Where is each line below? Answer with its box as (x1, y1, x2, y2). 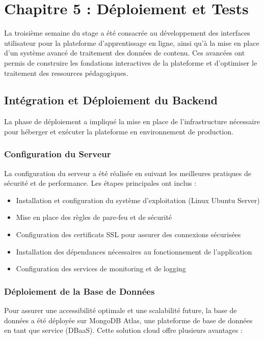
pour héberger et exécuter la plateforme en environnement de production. (4, 126, 233, 136)
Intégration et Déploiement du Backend (4, 92, 218, 108)
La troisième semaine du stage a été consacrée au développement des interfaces (4, 27, 250, 38)
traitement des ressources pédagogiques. (4, 67, 128, 78)
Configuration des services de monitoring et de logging (16, 263, 186, 274)
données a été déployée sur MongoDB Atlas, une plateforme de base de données (4, 315, 253, 325)
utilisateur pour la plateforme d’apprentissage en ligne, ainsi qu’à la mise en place (4, 37, 259, 48)
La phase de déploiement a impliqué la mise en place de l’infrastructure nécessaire (4, 116, 260, 127)
